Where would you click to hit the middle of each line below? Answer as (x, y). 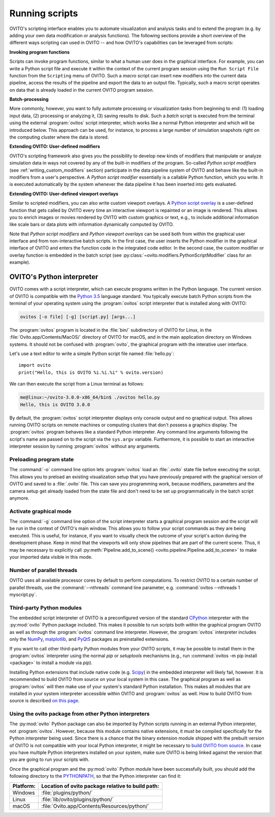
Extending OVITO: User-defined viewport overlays (64, 194)
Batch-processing (29, 99)
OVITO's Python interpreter (54, 277)
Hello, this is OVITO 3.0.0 (55, 404)
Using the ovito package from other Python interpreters (79, 714)
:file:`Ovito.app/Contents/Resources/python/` (95, 806)
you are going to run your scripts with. (49, 759)
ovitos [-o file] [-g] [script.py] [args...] (78, 317)
